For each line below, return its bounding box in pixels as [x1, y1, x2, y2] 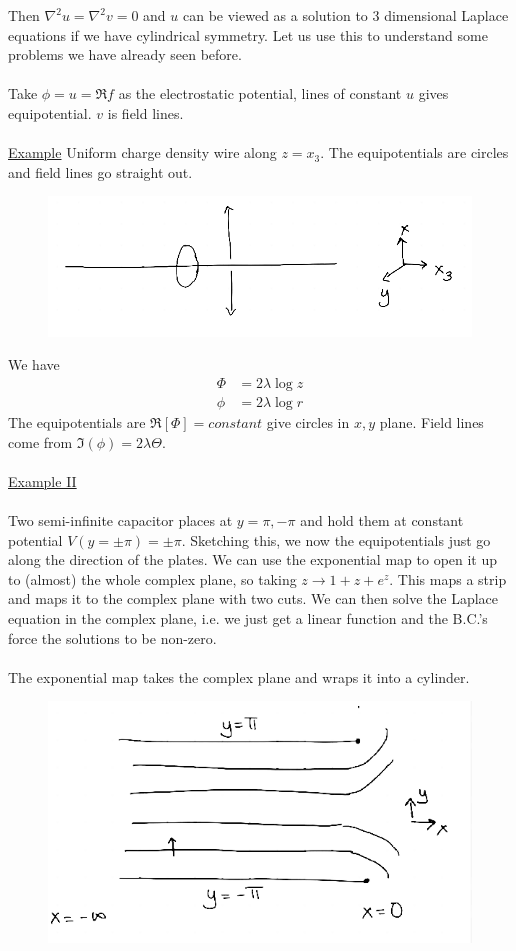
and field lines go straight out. [8, 161, 193, 182]
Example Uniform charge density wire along [8, 142, 277, 163]
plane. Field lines [379, 411, 484, 432]
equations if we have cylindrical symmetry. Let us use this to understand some [8, 24, 488, 45]
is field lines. [107, 102, 184, 123]
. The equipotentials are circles [320, 142, 509, 163]
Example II [8, 470, 77, 491]
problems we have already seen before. [8, 44, 242, 65]
